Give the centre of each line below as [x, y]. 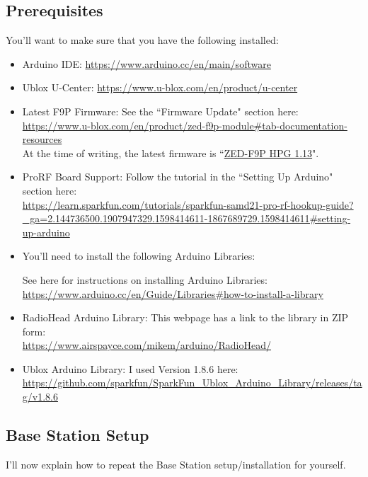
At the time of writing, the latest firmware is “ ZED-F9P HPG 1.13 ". [171, 153]
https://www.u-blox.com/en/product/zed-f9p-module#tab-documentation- [185, 125]
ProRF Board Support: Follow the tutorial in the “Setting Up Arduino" [178, 177]
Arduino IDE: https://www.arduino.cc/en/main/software [146, 63]
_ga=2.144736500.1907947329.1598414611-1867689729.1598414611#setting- [186, 218]
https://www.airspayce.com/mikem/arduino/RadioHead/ [147, 345]
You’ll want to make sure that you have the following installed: [142, 40]
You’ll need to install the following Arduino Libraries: [139, 256]
